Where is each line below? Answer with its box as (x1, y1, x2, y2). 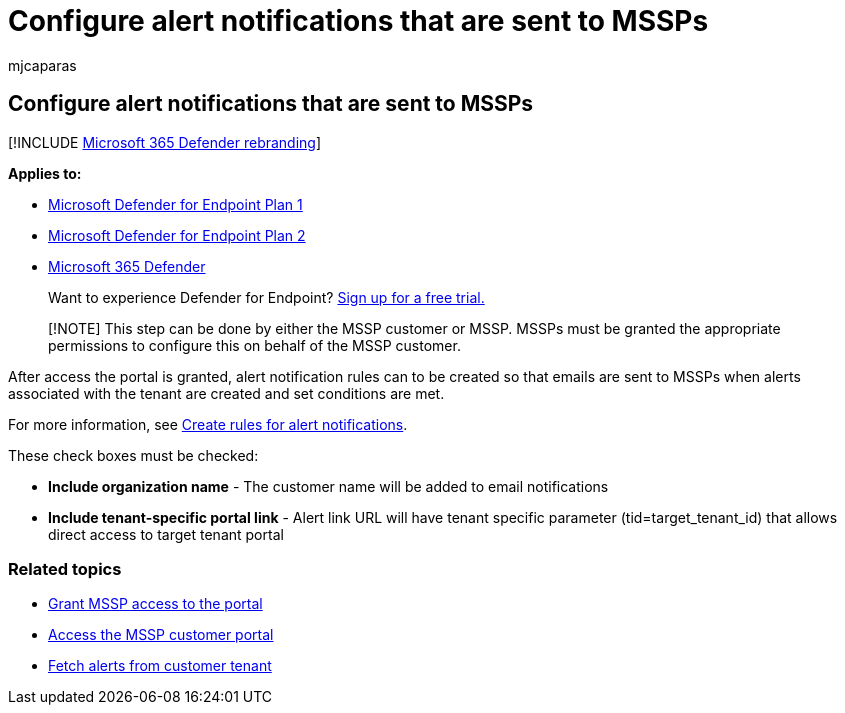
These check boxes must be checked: (8, 446, 259, 464)
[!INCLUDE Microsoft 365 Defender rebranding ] (8, 133, 322, 151)
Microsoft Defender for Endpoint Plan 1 (48, 195, 303, 213)
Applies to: (8, 164, 82, 182)
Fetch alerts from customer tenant (48, 657, 272, 675)
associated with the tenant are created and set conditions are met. (8, 384, 445, 402)
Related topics (8, 558, 122, 579)
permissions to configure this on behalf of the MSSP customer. (48, 336, 461, 354)
